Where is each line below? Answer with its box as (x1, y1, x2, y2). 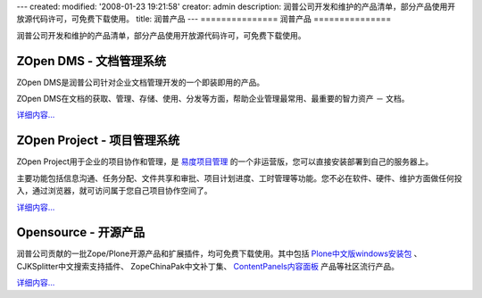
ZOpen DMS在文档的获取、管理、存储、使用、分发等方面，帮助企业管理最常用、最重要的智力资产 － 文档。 (16, 94, 410, 104)
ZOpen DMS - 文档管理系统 (16, 54, 167, 69)
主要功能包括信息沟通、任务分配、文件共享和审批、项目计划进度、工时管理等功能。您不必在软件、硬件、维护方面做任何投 (16, 172, 462, 183)
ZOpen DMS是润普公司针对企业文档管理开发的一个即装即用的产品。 (16, 77, 265, 87)
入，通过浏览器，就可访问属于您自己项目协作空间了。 (16, 186, 212, 196)
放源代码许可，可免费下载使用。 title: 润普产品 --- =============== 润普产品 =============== (16, 13, 392, 24)
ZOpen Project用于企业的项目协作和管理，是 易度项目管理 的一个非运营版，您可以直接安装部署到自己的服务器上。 (16, 156, 434, 167)
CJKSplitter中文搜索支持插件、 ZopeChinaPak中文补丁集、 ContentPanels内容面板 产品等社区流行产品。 (16, 261, 399, 271)
